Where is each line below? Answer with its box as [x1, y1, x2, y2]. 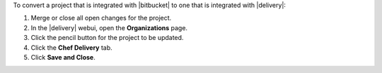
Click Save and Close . [30, 53, 95, 61]
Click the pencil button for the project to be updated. [30, 34, 184, 42]
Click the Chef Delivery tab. [30, 43, 112, 52]
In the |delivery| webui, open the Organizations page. [30, 23, 187, 32]
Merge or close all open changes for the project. [30, 14, 172, 22]
